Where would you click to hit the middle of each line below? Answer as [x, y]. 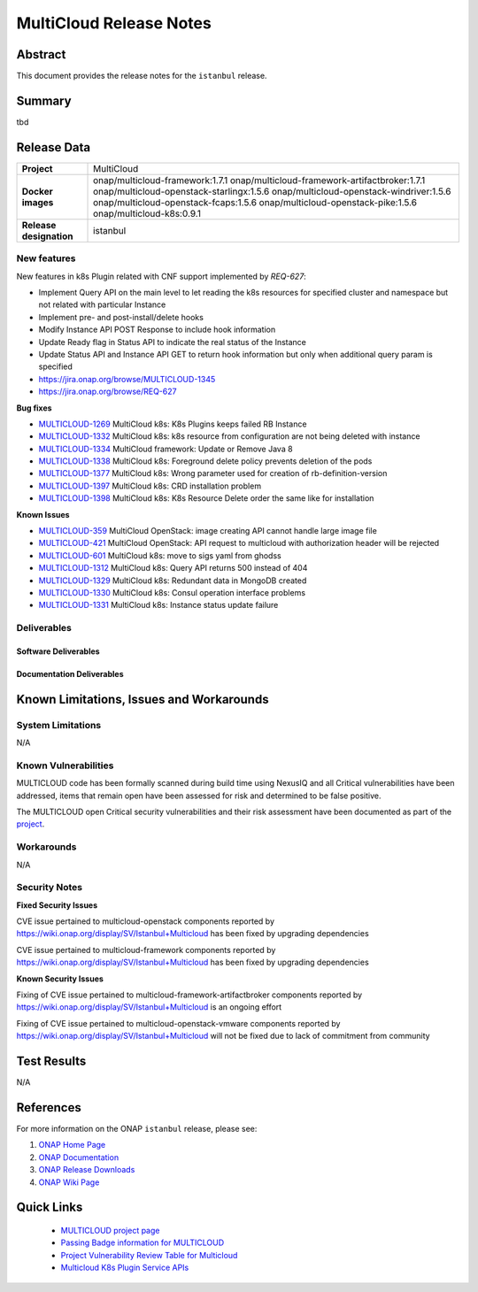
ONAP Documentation [79, 1157]
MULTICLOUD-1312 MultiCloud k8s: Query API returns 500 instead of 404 [173, 568]
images [38, 202]
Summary [44, 100]
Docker [37, 191]
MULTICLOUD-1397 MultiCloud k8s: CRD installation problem [150, 486]
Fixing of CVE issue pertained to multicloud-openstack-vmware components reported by [178, 1023]
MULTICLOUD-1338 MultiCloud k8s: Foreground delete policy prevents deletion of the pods [205, 461]
